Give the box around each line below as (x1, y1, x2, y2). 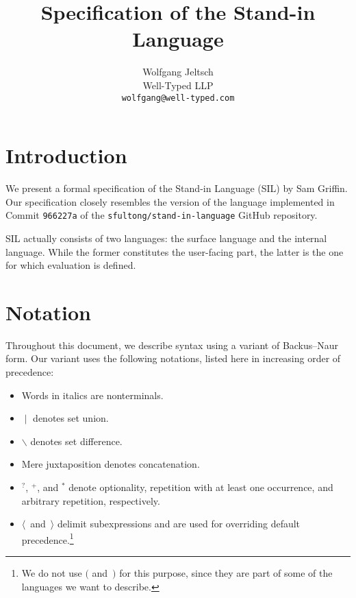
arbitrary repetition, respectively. (21, 493, 160, 507)
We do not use (21, 566, 82, 580)
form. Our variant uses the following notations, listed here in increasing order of (5, 351, 341, 366)
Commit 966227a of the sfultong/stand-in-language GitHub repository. (5, 208, 318, 222)
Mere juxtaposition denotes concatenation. (21, 457, 200, 471)
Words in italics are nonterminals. (21, 387, 164, 402)
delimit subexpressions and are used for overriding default (57, 516, 301, 531)
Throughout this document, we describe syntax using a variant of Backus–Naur (5, 337, 339, 352)
